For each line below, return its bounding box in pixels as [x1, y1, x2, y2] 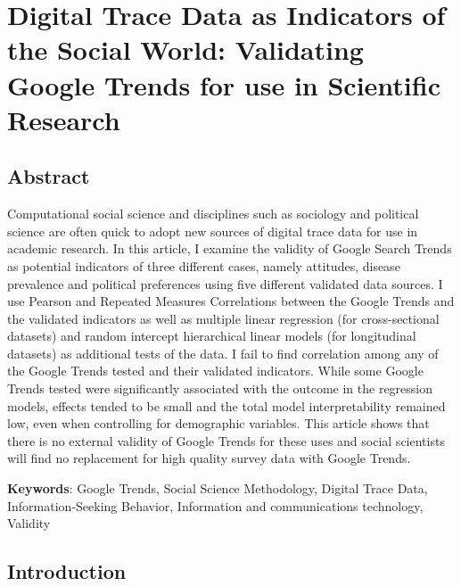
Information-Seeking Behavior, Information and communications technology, [7, 496, 424, 515]
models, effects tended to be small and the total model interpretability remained [7, 396, 446, 415]
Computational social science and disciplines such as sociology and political [7, 204, 419, 223]
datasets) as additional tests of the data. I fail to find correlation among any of [7, 343, 439, 362]
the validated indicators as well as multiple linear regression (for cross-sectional [7, 309, 440, 327]
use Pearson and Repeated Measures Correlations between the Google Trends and [7, 292, 455, 310]
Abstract [7, 162, 90, 190]
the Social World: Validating [7, 31, 364, 68]
